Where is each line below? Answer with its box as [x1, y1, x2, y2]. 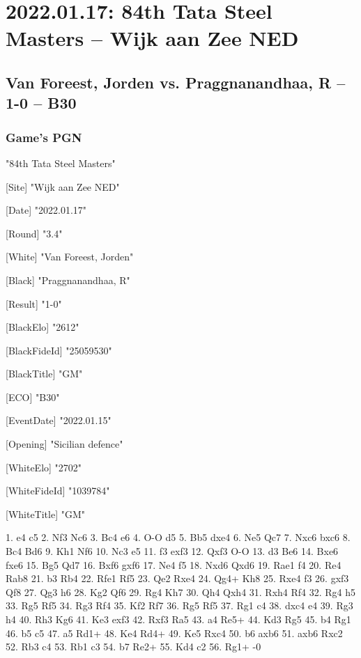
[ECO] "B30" [6, 389, 60, 404]
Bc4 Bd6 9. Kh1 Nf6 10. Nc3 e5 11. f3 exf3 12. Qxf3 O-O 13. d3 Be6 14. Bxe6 [6, 544, 339, 558]
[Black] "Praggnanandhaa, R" [6, 272, 130, 287]
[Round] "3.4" [6, 226, 63, 240]
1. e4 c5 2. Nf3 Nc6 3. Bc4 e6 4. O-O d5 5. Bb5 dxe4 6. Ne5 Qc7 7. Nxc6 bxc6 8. [6, 530, 351, 545]
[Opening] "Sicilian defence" [6, 437, 123, 451]
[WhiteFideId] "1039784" [6, 483, 110, 498]
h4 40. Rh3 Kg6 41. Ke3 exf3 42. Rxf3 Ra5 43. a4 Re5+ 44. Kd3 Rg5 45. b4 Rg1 [6, 612, 351, 627]
